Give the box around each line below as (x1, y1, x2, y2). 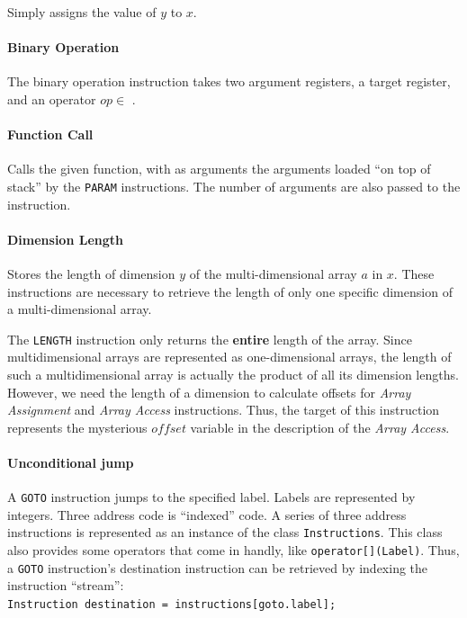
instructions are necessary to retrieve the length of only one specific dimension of (7, 282, 453, 300)
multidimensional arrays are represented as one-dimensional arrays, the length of (7, 347, 452, 366)
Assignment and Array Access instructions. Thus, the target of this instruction (7, 400, 440, 419)
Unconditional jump (7, 453, 134, 472)
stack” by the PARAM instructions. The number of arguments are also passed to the (7, 176, 461, 195)
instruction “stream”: (7, 576, 124, 595)
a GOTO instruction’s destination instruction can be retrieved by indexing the (7, 558, 428, 577)
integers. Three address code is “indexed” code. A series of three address (7, 505, 407, 524)
